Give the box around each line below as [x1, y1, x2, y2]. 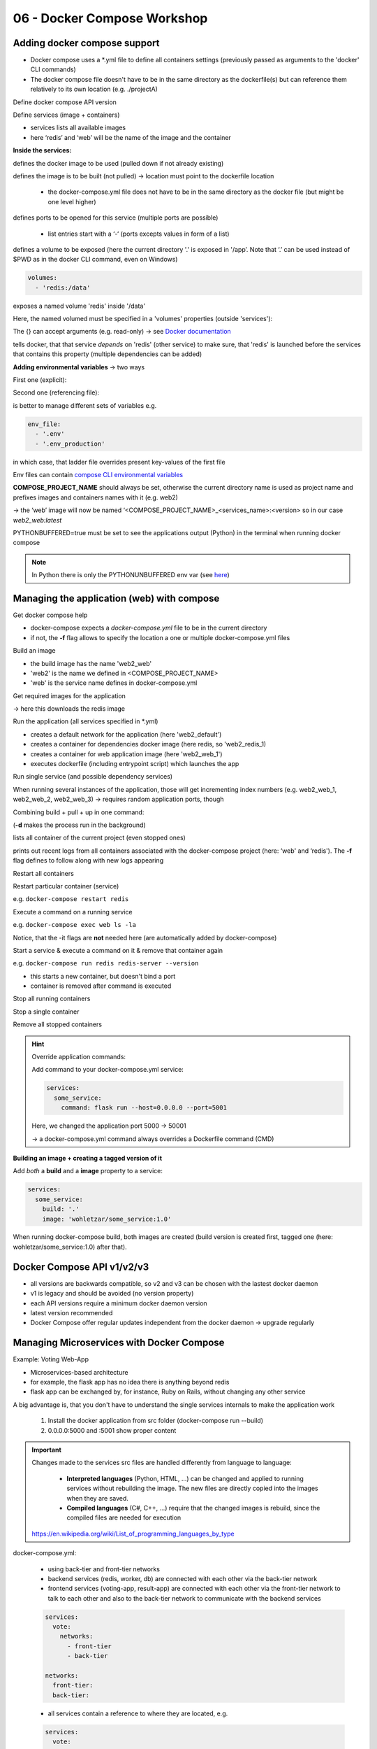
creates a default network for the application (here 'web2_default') [30, 730, 222, 738]
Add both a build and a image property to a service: [13, 1167, 163, 1175]
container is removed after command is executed [30, 982, 172, 990]
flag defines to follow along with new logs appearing [13, 856, 164, 865]
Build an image [13, 646, 56, 655]
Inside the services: [13, 146, 72, 155]
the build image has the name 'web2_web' [30, 659, 152, 667]
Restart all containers [13, 869, 75, 877]
